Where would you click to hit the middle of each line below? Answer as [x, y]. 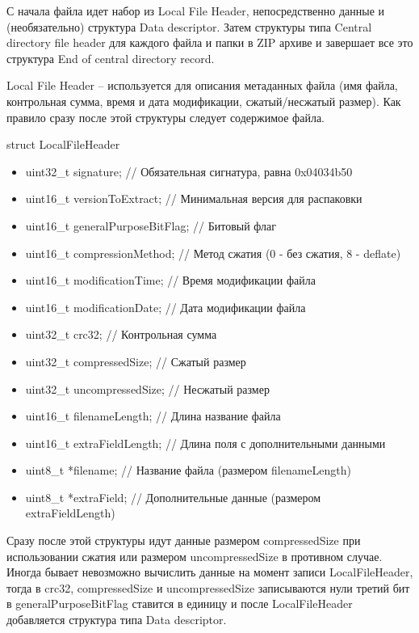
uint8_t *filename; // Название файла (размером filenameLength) [188, 470]
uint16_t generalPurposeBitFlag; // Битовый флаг [151, 225]
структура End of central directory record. [111, 58]
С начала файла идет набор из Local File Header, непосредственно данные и [196, 11]
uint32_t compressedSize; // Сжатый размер [136, 361]
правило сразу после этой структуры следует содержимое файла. [166, 117]
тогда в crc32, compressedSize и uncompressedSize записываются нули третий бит [208, 587]
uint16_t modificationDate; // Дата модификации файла [166, 307]
